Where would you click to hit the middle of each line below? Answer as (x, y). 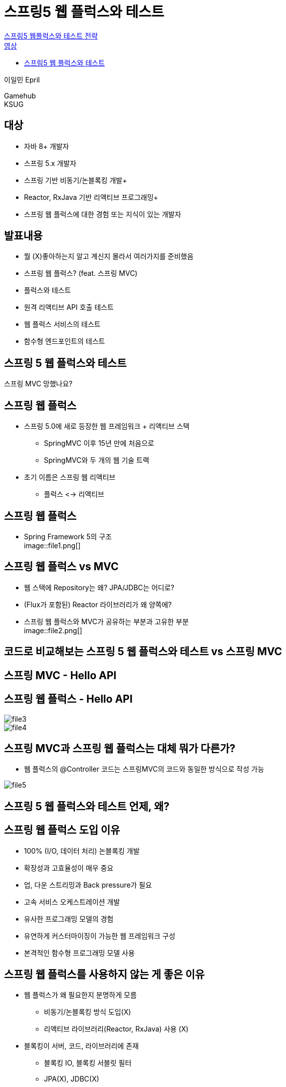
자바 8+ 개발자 (47, 146)
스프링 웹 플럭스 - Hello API (68, 699)
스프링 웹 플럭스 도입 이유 (62, 830)
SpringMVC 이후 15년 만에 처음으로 (99, 443)
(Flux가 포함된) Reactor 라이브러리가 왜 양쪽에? (98, 604)
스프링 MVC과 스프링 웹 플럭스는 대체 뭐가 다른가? (120, 748)
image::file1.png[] (52, 545)
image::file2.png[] (53, 630)
